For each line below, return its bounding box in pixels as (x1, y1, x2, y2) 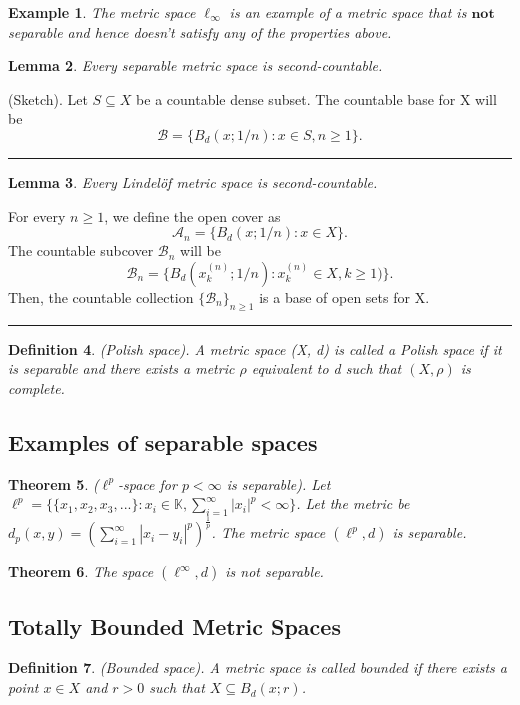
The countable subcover (8, 240, 154, 261)
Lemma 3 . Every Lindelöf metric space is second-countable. (8, 171, 378, 192)
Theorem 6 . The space (8, 561, 154, 582)
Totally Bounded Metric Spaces (8, 610, 341, 641)
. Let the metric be (296, 493, 410, 514)
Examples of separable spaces (8, 426, 318, 457)
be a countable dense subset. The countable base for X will (136, 88, 497, 109)
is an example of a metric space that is (229, 2, 467, 22)
